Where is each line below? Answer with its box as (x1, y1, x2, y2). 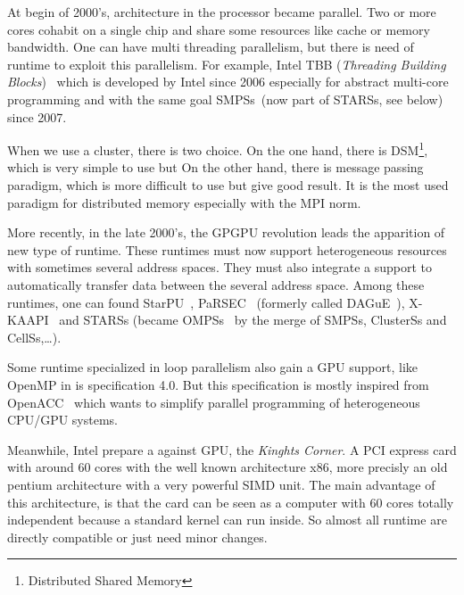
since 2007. (7, 107, 67, 126)
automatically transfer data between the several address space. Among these (7, 275, 425, 293)
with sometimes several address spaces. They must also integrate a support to (7, 258, 433, 277)
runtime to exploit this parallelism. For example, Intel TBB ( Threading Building (7, 54, 446, 73)
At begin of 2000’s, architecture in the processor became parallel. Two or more (7, 3, 436, 21)
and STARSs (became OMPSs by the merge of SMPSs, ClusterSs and (59, 310, 447, 329)
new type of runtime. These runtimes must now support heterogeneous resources (7, 240, 447, 259)
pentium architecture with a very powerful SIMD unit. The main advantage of (7, 475, 435, 493)
